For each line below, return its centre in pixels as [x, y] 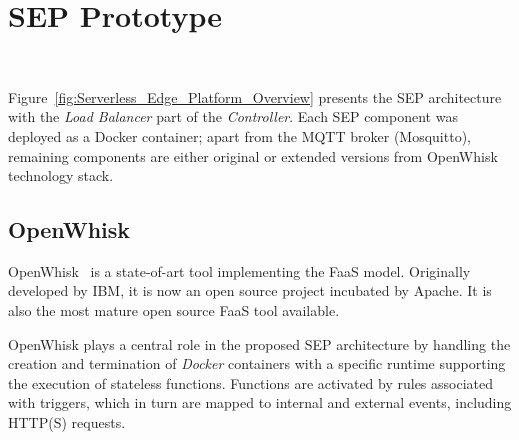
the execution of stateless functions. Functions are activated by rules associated [251, 382]
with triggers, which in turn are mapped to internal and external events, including [260, 402]
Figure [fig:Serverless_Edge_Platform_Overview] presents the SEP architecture [255, 96]
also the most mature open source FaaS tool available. [174, 310]
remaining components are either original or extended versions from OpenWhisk [253, 155]
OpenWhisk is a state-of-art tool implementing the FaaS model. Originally [239, 270]
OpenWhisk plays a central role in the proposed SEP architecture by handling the [259, 343]
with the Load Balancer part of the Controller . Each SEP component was [233, 116]
